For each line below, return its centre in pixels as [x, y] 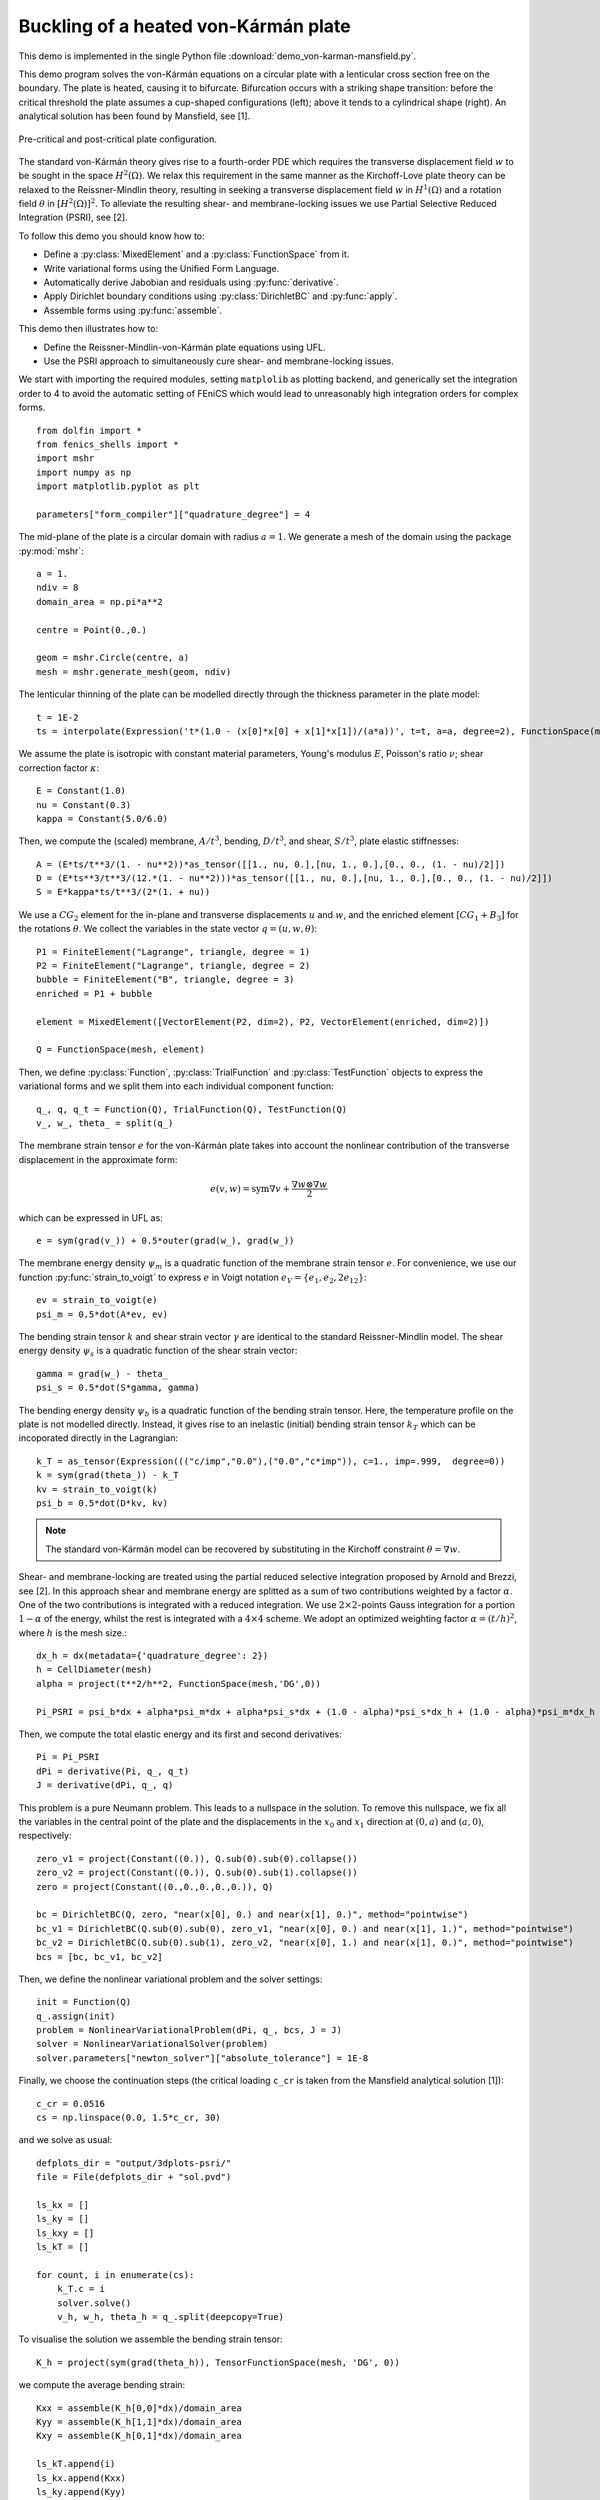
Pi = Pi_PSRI [68, 1757]
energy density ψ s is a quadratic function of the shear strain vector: [158, 1352]
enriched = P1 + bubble [94, 993]
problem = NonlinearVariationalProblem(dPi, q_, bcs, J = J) [189, 2030]
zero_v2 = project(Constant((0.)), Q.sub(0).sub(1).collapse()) [197, 1873]
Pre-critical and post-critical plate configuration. [117, 139]
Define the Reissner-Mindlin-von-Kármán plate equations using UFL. [184, 347]
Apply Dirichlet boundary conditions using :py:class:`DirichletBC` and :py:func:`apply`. [220, 296]
